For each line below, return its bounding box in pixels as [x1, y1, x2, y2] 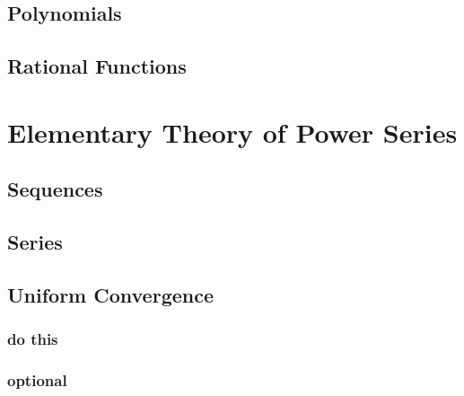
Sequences [7, 175, 103, 203]
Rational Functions [7, 52, 187, 80]
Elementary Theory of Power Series [7, 113, 458, 150]
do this [7, 328, 58, 350]
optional [7, 369, 67, 392]
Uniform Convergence [7, 280, 214, 308]
